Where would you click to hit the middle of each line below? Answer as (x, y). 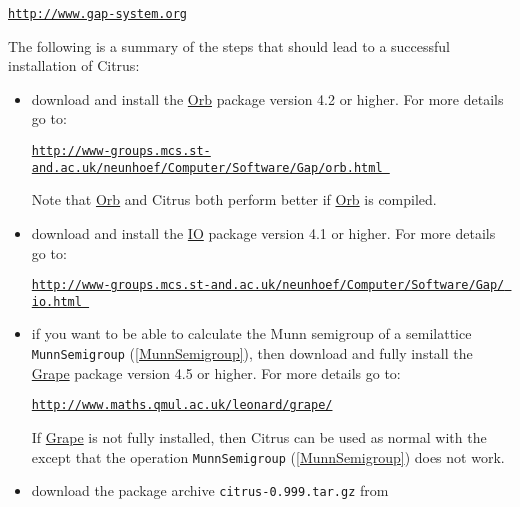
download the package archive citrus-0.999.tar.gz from (210, 490)
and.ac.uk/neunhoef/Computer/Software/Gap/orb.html (207, 167)
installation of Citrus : (74, 65)
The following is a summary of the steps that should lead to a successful (229, 45)
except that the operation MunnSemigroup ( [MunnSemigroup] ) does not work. (268, 456)
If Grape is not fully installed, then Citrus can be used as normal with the (259, 436)
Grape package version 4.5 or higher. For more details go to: (216, 372)
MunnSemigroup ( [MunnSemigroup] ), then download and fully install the (252, 353)
